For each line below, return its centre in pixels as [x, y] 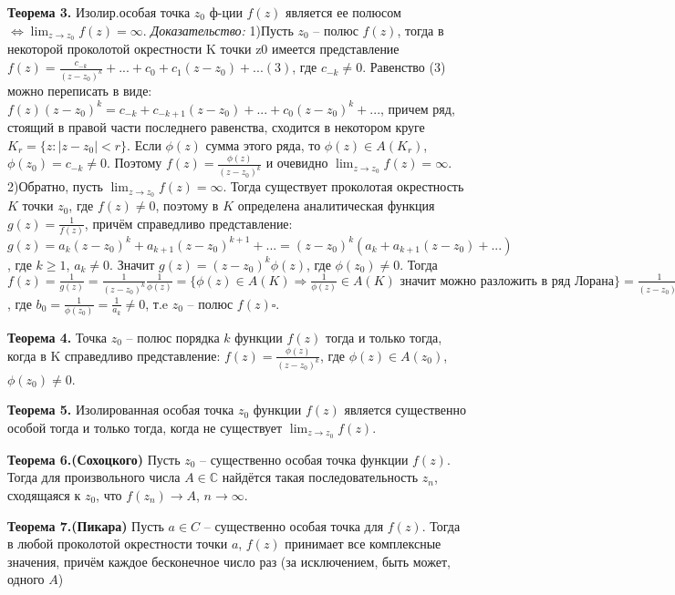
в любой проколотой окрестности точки [118, 544]
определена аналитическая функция [336, 205]
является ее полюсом [343, 12]
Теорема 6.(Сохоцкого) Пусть [94, 459]
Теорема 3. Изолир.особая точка [99, 12]
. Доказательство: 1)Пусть [218, 30]
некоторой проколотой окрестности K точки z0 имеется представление [203, 49]
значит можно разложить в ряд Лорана [507, 281]
